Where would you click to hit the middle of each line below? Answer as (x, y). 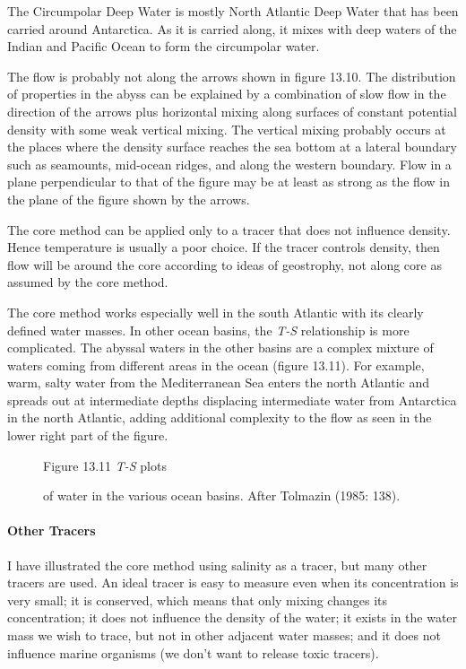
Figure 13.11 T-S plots (105, 465)
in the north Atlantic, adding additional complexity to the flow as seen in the (220, 417)
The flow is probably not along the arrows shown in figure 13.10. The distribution (232, 76)
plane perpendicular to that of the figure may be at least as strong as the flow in (229, 182)
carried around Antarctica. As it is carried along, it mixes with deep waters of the (232, 28)
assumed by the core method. (88, 282)
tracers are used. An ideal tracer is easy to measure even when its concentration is (233, 582)
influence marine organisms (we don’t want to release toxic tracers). (193, 652)
